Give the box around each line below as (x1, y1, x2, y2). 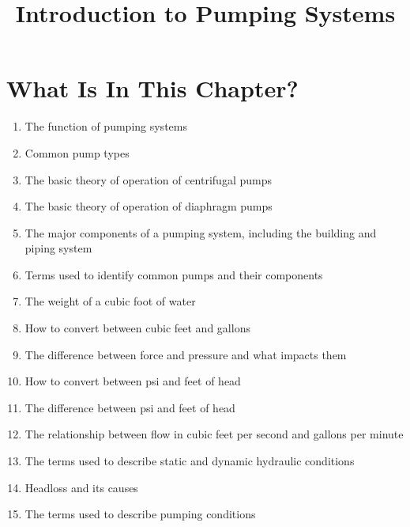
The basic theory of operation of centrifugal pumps (24, 171, 272, 188)
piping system (24, 240, 92, 256)
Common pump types (24, 144, 130, 161)
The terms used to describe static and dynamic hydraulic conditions (24, 453, 355, 469)
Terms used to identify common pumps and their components (24, 266, 323, 282)
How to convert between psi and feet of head (24, 373, 241, 389)
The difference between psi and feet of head (24, 399, 235, 415)
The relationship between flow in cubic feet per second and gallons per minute (24, 426, 404, 442)
